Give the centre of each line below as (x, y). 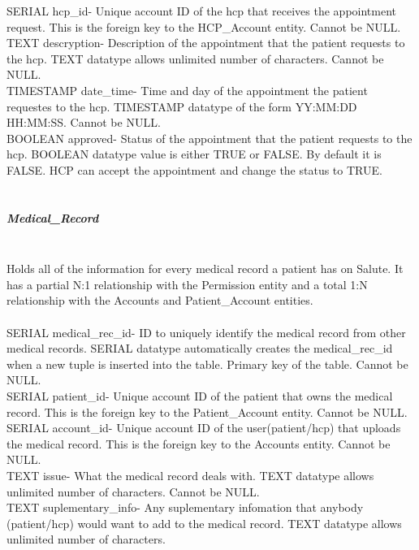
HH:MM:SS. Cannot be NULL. (84, 122)
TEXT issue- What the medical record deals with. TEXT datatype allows (190, 475)
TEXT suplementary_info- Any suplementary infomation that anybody (185, 507)
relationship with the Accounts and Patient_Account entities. (160, 300)
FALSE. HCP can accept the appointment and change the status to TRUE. (194, 169)
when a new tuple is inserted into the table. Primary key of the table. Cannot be (207, 364)
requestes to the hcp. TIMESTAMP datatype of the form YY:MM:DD (182, 106)
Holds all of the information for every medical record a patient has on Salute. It (205, 269)
